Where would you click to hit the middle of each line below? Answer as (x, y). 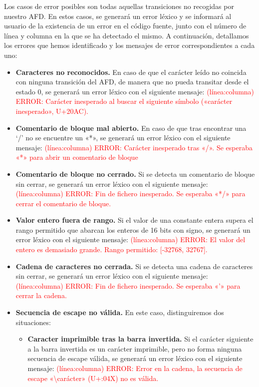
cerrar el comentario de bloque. (63, 203)
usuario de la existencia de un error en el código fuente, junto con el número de (125, 26)
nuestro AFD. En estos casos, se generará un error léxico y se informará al (118, 16)
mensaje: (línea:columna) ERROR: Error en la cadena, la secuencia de (135, 368)
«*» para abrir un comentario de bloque (77, 157)
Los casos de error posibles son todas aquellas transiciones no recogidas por (119, 6)
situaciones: (33, 322)
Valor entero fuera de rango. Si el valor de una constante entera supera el (134, 220)
